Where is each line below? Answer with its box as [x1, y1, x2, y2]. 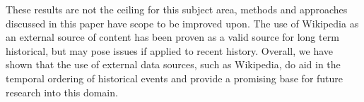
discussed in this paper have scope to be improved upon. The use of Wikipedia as [6, 15, 359, 30]
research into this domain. [6, 84, 118, 99]
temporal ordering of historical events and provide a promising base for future [6, 70, 344, 85]
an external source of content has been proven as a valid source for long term [6, 30, 339, 44]
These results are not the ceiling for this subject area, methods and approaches [6, 2, 348, 16]
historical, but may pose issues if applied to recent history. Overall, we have [6, 43, 333, 58]
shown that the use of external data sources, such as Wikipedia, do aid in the [6, 57, 341, 72]
